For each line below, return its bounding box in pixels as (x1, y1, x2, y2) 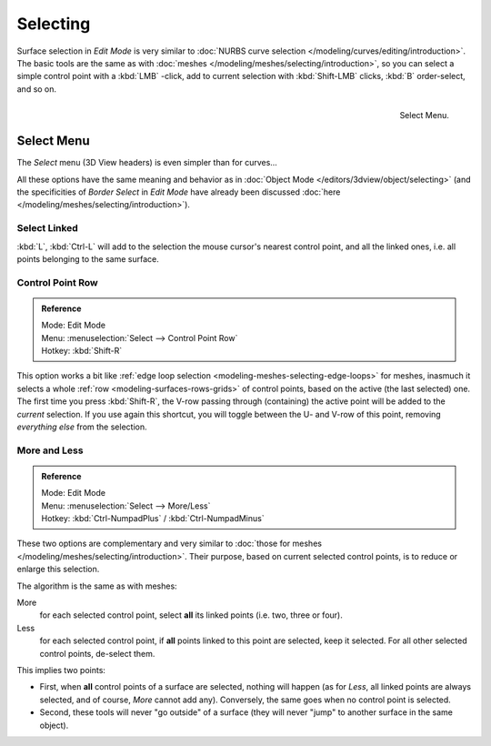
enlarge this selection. (16, 564, 100, 575)
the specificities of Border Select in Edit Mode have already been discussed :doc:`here (16, 186, 341, 197)
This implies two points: (16, 665, 106, 675)
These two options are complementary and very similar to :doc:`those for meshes (16, 538, 323, 549)
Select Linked (16, 222, 79, 235)
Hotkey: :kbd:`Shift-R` (41, 346, 123, 357)
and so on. (16, 83, 57, 95)
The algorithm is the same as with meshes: (16, 580, 177, 591)
